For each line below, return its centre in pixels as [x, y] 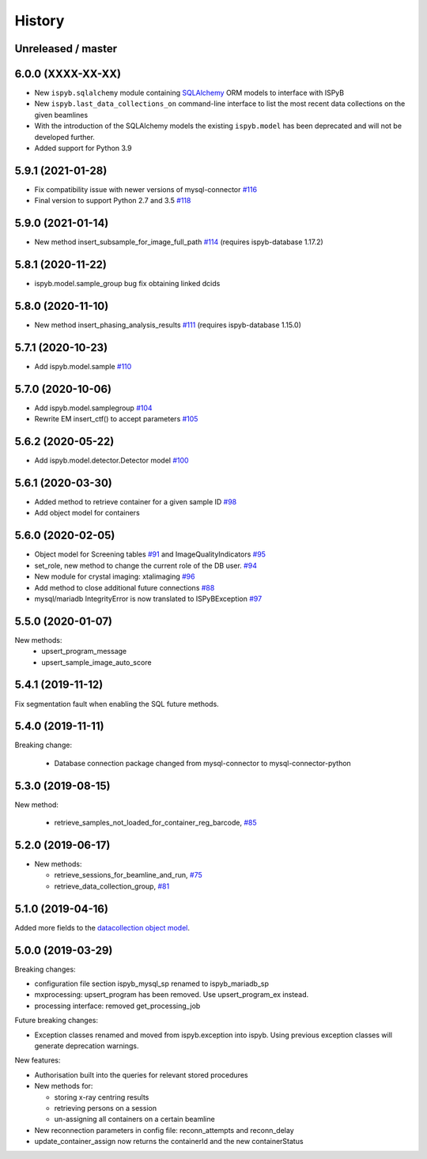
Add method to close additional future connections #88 [125, 587]
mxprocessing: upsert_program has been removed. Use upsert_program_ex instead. [172, 995]
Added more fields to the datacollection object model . [102, 927]
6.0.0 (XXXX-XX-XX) [68, 74]
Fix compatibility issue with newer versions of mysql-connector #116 [145, 189]
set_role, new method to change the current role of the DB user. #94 [145, 565]
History [40, 21]
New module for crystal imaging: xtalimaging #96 [115, 576]
